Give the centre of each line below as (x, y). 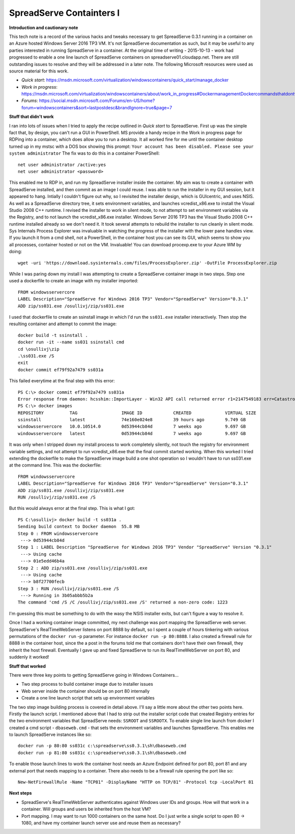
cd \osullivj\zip (39, 349)
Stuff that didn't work (31, 117)
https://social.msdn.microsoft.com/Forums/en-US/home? (97, 100)
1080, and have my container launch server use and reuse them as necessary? (101, 823)
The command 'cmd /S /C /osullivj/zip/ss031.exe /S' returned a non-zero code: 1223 (123, 602)
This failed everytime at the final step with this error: (62, 381)
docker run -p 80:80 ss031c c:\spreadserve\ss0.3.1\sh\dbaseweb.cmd (102, 746)
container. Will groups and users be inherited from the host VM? (86, 809)
